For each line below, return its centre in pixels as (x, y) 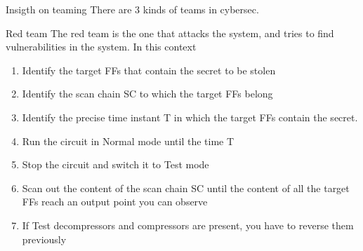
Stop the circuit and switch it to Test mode (115, 164)
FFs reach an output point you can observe (115, 202)
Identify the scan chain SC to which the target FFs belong (147, 94)
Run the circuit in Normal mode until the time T (128, 141)
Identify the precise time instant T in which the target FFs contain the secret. (190, 117)
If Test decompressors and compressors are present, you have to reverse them (188, 225)
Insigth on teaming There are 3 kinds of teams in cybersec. (132, 9)
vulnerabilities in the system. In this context (101, 47)
